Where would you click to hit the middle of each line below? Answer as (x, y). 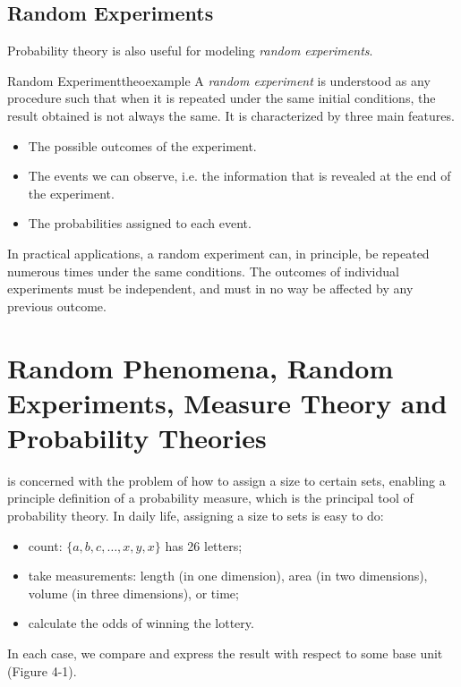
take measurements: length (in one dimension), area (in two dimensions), (228, 576)
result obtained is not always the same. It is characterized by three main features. (231, 115)
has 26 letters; (204, 545)
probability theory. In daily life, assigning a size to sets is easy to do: (196, 516)
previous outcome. (57, 305)
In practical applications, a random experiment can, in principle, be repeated (218, 253)
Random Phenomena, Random (201, 367)
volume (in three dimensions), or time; (133, 593)
